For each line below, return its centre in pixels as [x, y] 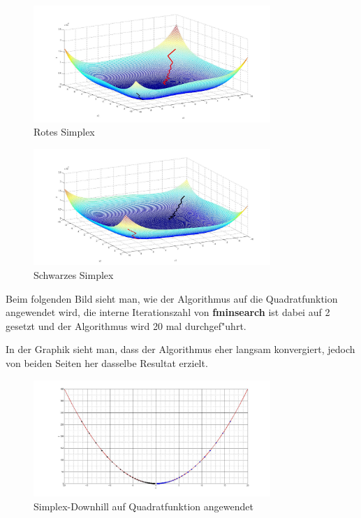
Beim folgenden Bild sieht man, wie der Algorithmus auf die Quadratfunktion [172, 298]
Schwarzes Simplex [74, 275]
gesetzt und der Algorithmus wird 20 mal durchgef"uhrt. [126, 325]
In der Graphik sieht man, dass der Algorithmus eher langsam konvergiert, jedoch [180, 349]
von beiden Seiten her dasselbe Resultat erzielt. [107, 362]
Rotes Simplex [64, 132]
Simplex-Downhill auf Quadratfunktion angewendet [143, 506]
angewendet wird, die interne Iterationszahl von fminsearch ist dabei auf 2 [168, 312]
